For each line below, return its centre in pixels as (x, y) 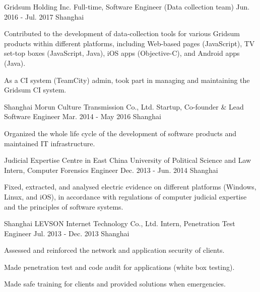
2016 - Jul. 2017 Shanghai (44, 16)
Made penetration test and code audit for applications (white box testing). (119, 267)
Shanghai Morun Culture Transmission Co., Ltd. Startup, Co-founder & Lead (124, 106)
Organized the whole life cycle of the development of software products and (120, 133)
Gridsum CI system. (35, 90)
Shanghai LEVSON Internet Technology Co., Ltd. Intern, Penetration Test (120, 223)
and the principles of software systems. (64, 206)
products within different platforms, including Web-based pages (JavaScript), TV (129, 43)
